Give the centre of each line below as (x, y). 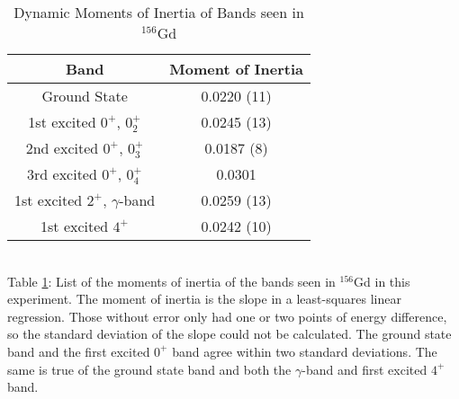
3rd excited (62, 174)
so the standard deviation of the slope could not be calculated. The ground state (229, 334)
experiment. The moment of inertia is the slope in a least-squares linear (205, 299)
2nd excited (62, 148)
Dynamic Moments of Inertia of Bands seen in (159, 12)
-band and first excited (364, 369)
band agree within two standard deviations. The (305, 351)
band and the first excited (79, 351)
